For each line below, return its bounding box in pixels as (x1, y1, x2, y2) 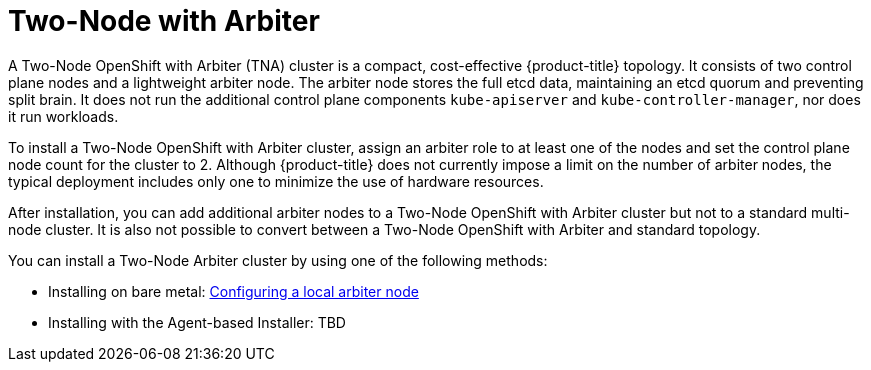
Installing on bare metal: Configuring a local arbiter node (48, 282, 419, 300)
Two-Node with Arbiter (8, 4, 320, 38)
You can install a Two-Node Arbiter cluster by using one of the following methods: (8, 251, 548, 269)
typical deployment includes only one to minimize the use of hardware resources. (8, 172, 544, 190)
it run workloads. (8, 107, 119, 125)
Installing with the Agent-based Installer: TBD (48, 313, 346, 331)
